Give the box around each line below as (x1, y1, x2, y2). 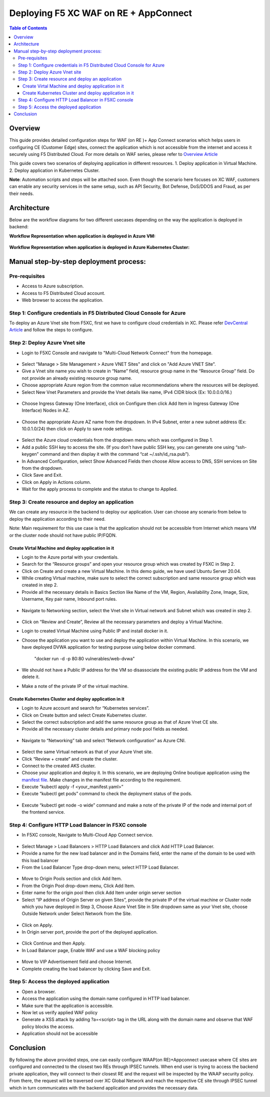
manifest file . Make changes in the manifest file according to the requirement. (21, 777, 182, 783)
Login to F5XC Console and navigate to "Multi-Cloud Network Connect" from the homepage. (21, 350, 212, 356)
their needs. (9, 190, 34, 196)
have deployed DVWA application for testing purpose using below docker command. (21, 644, 196, 650)
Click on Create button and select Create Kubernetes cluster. (21, 712, 147, 718)
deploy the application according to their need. (9, 516, 106, 522)
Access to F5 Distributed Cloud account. (21, 290, 105, 296)
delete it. (21, 674, 40, 680)
